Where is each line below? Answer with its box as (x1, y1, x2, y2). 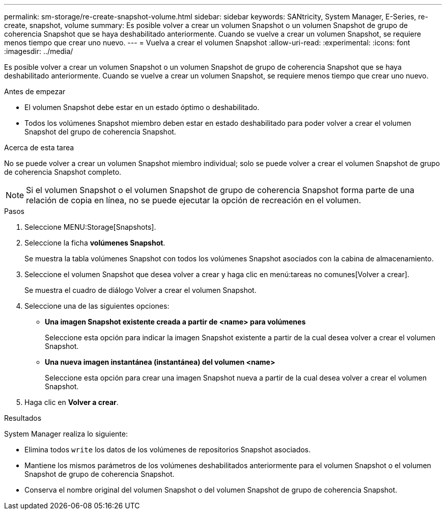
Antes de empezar (4, 87, 66, 96)
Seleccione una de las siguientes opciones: (24, 302, 170, 310)
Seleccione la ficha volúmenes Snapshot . (24, 238, 165, 247)
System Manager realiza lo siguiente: (4, 429, 128, 438)
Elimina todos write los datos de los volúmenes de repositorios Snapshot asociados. (24, 445, 311, 454)
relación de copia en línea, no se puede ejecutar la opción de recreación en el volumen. (26, 195, 361, 205)
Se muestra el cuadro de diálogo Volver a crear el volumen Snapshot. (24, 286, 257, 294)
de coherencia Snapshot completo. (4, 168, 122, 176)
